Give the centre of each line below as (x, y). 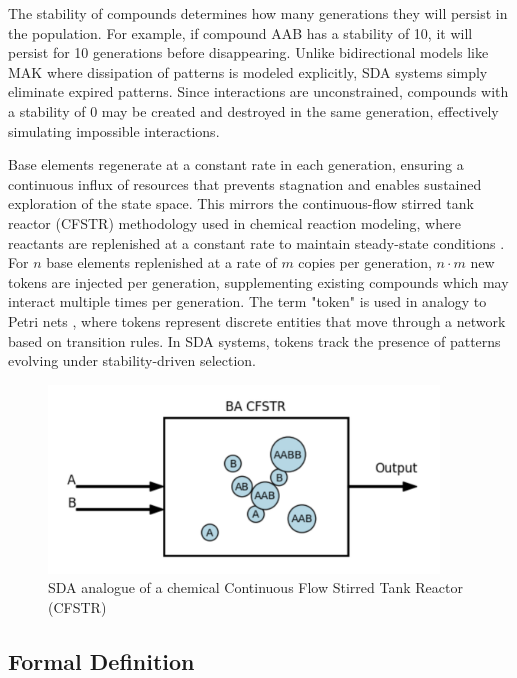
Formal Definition (101, 660)
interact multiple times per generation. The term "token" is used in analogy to (247, 301)
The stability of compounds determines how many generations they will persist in (258, 13)
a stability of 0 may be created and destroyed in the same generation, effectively (253, 110)
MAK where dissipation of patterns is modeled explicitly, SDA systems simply (248, 71)
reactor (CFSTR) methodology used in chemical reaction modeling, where (234, 222)
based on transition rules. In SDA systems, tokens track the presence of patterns (254, 340)
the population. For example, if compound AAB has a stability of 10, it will (240, 32)
